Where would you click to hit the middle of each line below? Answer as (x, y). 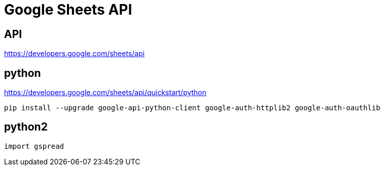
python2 (26, 127)
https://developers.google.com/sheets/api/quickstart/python (105, 93)
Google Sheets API (68, 10)
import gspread (34, 146)
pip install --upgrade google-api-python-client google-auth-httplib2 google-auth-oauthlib (192, 108)
